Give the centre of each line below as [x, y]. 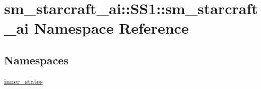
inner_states [23, 81]
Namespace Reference [111, 28]
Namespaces [36, 60]
